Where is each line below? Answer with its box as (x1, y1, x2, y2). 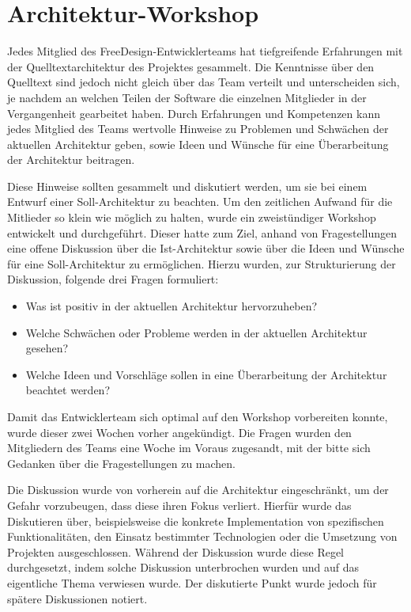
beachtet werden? (25, 382, 110, 398)
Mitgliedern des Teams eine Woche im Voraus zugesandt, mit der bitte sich (7, 439, 371, 456)
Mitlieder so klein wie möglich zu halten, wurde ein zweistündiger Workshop (7, 209, 376, 226)
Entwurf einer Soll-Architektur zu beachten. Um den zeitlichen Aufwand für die (7, 193, 393, 210)
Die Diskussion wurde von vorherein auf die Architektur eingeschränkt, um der (7, 481, 389, 498)
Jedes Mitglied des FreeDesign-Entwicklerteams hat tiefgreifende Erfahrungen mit (7, 43, 403, 59)
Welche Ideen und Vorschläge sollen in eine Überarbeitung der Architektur (25, 366, 387, 382)
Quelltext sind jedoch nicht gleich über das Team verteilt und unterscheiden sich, (7, 74, 400, 90)
